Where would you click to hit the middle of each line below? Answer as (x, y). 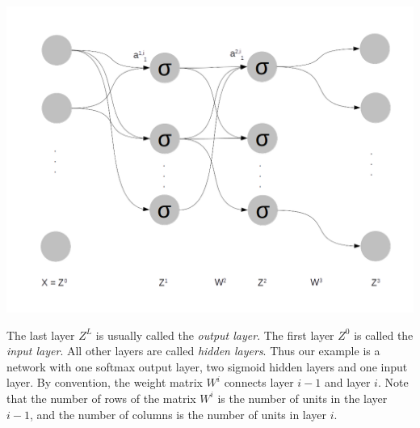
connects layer (259, 382)
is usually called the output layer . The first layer (215, 335)
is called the (384, 335)
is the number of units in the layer (302, 398)
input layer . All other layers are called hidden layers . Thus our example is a (193, 351)
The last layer (41, 335)
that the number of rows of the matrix (101, 398)
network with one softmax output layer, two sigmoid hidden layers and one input (207, 366)
